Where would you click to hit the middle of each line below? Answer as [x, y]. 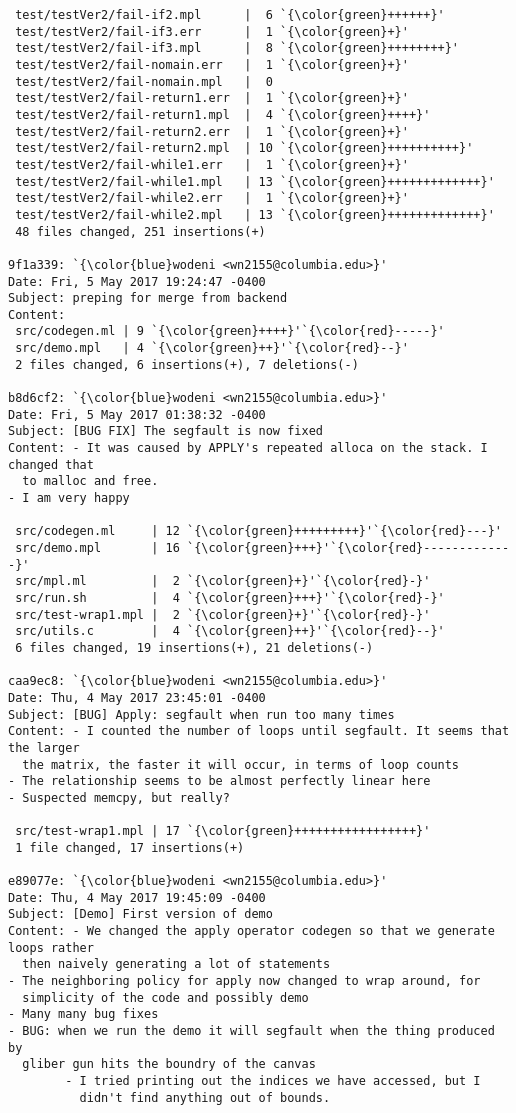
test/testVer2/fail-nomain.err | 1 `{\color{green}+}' [212, 64]
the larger [44, 747]
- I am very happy [69, 498]
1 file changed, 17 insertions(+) [130, 847]
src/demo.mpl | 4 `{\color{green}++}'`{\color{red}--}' [212, 348]
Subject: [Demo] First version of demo [140, 914]
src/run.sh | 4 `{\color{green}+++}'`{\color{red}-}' [230, 597]
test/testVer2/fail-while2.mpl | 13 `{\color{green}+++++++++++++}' [255, 214]
